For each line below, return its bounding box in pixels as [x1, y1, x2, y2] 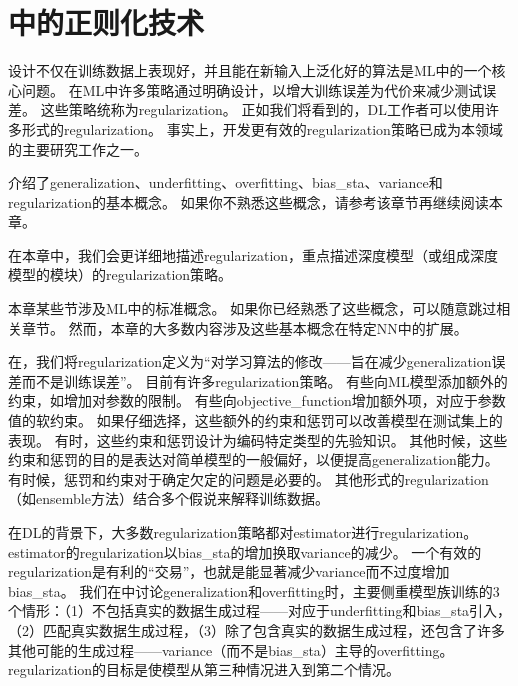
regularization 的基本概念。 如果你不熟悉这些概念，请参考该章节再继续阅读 [8, 191, 489, 212]
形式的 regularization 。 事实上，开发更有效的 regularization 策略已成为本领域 [21, 118, 503, 139]
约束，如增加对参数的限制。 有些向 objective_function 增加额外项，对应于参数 [8, 390, 506, 411]
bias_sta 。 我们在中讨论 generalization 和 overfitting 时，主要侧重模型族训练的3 [8, 580, 500, 601]
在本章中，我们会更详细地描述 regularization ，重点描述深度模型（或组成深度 [8, 244, 499, 265]
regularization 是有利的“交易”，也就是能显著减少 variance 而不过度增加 [8, 561, 450, 582]
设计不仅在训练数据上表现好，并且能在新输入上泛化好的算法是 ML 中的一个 [8, 60, 492, 81]
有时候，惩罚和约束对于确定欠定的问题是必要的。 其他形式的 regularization [8, 468, 489, 489]
